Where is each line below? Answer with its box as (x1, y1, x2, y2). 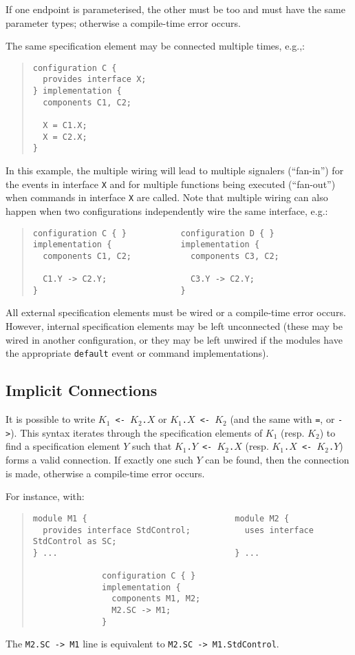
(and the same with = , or (230, 412, 335, 426)
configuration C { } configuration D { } (32, 228, 275, 238)
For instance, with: (6, 489, 85, 503)
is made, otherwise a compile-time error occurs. (6, 466, 205, 480)
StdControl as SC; (32, 537, 117, 547)
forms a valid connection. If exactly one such (6, 453, 193, 467)
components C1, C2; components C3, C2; (43, 251, 279, 261)
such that (131, 439, 172, 453)
